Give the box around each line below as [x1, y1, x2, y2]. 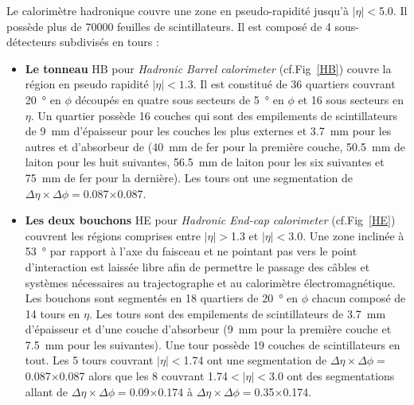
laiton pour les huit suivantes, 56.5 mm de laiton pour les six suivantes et [25, 154, 385, 170]
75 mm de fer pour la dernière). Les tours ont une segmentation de [25, 169, 353, 185]
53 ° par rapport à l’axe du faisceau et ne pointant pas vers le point [25, 243, 357, 259]
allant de [25, 383, 68, 399]
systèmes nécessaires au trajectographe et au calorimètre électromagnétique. [25, 274, 396, 290]
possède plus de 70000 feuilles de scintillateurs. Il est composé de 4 [6, 18, 331, 34]
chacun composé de [311, 290, 406, 306]
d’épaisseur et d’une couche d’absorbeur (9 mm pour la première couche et [25, 321, 392, 337]
